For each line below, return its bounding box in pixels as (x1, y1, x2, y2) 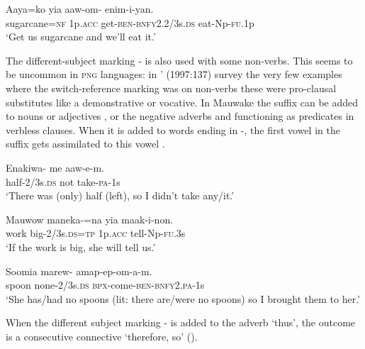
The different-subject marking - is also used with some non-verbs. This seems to (6, 52, 353, 67)
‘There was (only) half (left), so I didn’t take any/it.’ (6, 188, 235, 203)
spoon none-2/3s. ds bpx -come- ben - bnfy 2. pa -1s (6, 277, 205, 292)
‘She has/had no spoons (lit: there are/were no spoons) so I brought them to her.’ (6, 291, 360, 306)
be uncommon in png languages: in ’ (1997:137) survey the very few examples (6, 67, 342, 82)
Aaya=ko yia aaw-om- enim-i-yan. (6, 1, 154, 16)
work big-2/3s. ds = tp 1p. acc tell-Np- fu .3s (6, 226, 186, 240)
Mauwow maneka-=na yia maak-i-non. (6, 211, 174, 226)
